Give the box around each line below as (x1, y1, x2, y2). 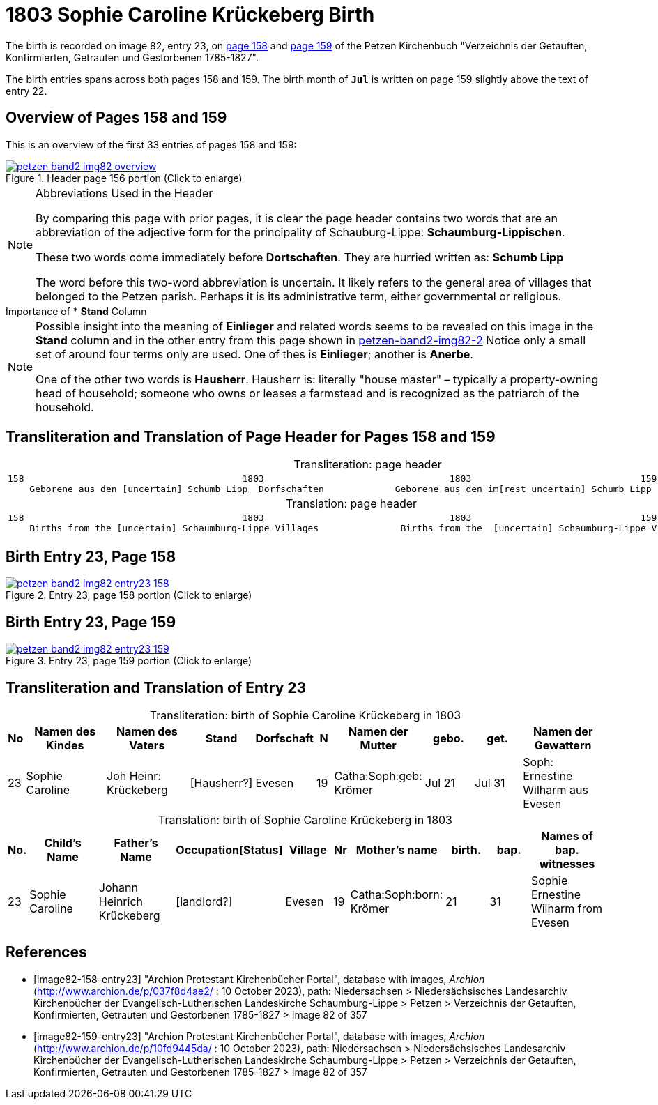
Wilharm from (530, 901, 602, 915)
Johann (98, 880, 138, 894)
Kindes (46, 738, 84, 752)
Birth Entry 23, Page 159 (6, 613, 176, 631)
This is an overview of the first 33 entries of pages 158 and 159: (6, 138, 297, 151)
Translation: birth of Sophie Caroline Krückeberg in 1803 (158, 812, 452, 827)
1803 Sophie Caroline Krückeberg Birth (6, 3, 375, 26)
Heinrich (98, 894, 144, 908)
